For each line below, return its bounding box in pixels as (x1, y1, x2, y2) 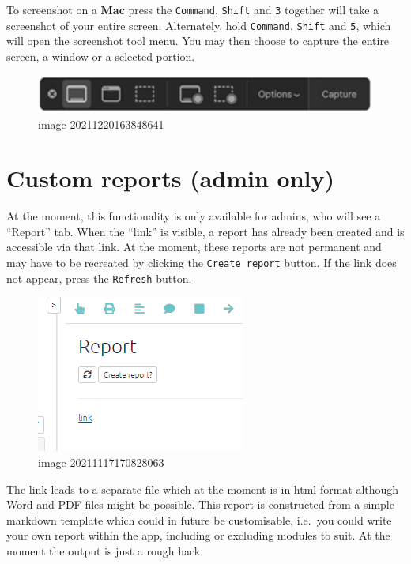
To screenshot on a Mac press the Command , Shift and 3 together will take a (6, 2, 379, 17)
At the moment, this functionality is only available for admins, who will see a (6, 208, 381, 224)
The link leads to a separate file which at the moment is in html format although (6, 480, 399, 497)
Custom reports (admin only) (6, 162, 335, 194)
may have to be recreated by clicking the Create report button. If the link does (6, 254, 397, 270)
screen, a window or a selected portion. (6, 47, 195, 64)
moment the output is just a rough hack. (6, 542, 204, 558)
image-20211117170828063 (38, 453, 164, 470)
